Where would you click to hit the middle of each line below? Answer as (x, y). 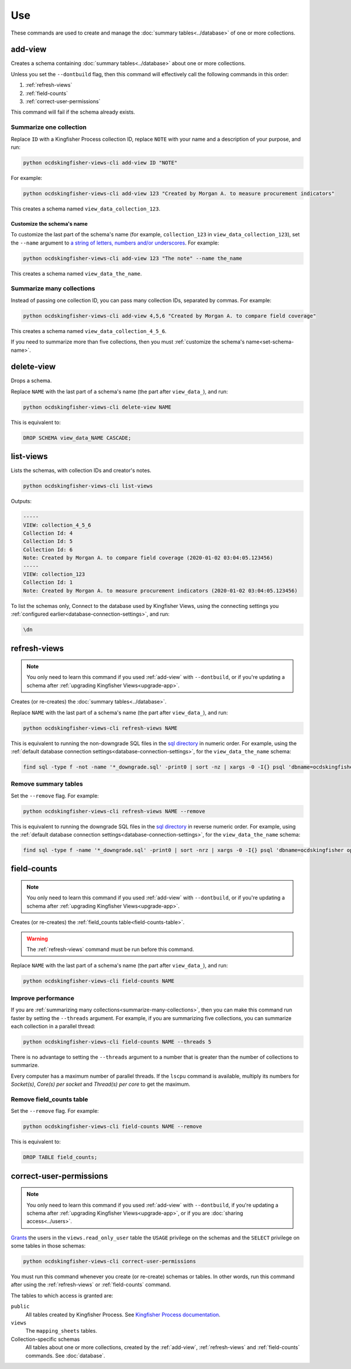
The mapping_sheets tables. (61, 1331)
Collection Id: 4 (48, 533)
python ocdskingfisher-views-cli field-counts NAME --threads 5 (117, 1042)
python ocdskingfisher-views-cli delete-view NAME (97, 407)
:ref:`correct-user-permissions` (63, 101)
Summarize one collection (49, 127)
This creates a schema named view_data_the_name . (76, 273)
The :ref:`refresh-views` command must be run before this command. (110, 949)
